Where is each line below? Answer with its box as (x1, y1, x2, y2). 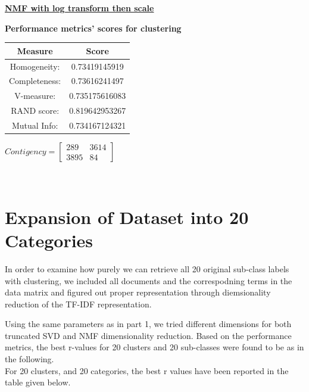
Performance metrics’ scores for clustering (5, 21, 182, 34)
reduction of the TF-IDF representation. (5, 297, 152, 310)
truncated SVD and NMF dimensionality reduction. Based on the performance (5, 329, 292, 341)
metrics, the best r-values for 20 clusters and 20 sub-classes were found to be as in (5, 341, 304, 353)
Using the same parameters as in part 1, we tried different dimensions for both (5, 318, 292, 330)
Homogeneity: (10, 60, 60, 72)
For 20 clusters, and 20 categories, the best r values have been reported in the (5, 364, 289, 377)
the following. (5, 353, 54, 365)
